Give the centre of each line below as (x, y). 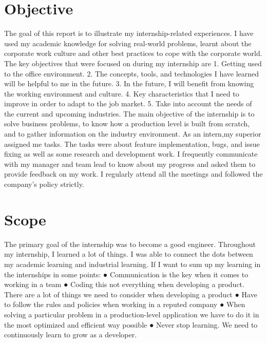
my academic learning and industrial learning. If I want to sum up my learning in (132, 264)
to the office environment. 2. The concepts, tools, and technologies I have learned (132, 73)
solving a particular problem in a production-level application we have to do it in (132, 314)
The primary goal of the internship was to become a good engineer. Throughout (130, 244)
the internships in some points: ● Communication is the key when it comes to (126, 274)
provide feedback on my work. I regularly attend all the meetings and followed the (133, 174)
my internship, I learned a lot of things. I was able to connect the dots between (129, 254)
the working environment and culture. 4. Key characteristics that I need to (122, 93)
